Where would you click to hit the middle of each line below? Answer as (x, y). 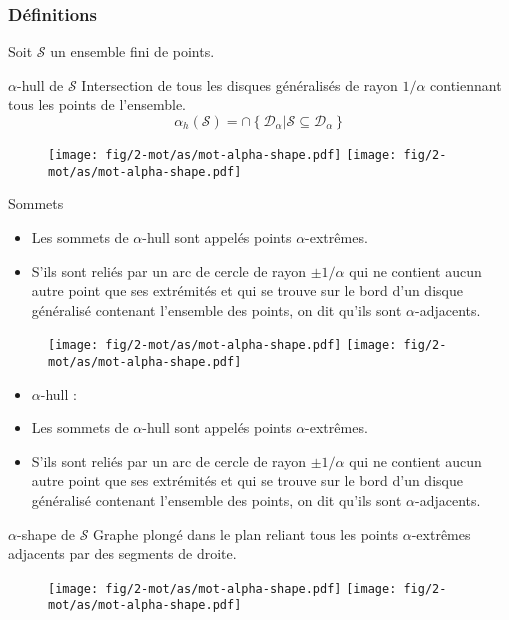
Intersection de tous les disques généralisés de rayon (239, 84)
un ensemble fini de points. (132, 51)
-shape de (45, 533)
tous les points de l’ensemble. (97, 104)
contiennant (466, 84)
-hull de (40, 84)
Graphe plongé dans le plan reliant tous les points (246, 533)
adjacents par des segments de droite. (122, 553)
